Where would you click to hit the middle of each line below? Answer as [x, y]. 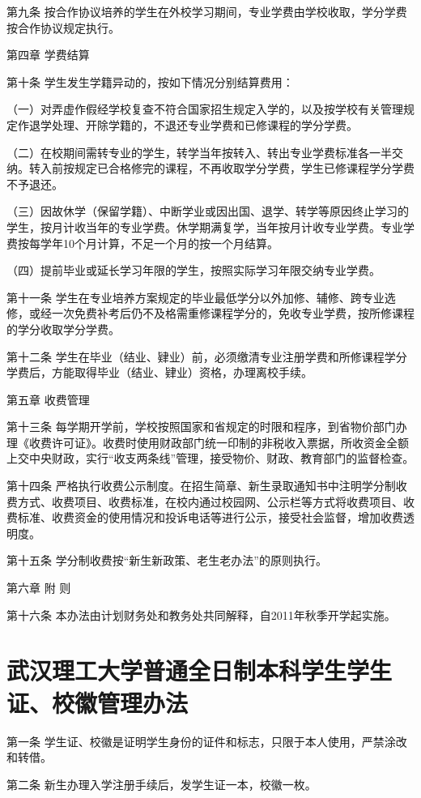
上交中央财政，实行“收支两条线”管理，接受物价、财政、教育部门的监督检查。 [210, 458]
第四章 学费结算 [48, 55]
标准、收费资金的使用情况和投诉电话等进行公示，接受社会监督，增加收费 [210, 517]
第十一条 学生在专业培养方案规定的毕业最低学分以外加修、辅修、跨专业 [196, 297]
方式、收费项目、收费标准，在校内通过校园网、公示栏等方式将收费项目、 [210, 501]
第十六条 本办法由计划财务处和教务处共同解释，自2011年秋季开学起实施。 [201, 615]
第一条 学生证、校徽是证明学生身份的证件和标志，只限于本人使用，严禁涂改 [207, 741]
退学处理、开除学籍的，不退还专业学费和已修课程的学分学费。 [193, 124]
